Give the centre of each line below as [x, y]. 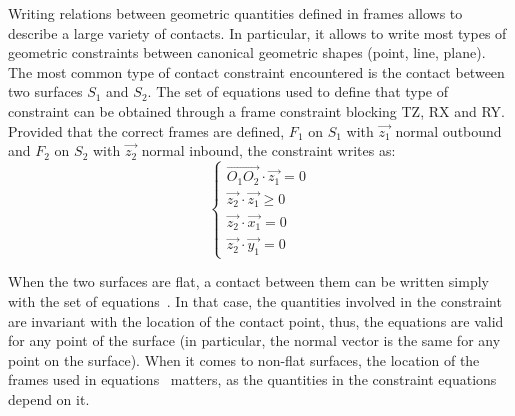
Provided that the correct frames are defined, [146, 130]
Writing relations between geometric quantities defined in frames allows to [235, 13]
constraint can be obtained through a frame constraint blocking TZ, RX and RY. [256, 110]
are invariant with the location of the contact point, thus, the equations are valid [256, 320]
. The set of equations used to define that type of [298, 91]
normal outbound [448, 130]
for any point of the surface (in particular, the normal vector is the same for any [254, 340]
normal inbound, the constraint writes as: [268, 150]
